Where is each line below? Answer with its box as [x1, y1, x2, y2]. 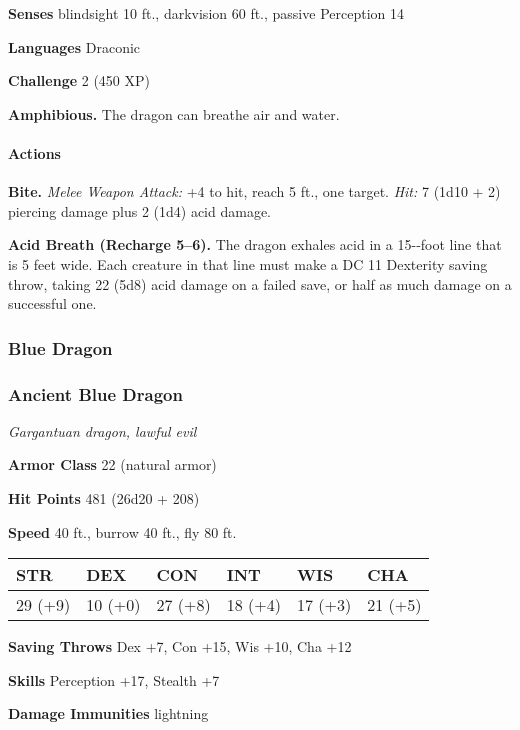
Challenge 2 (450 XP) [8, 70, 151, 91]
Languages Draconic [8, 36, 141, 57]
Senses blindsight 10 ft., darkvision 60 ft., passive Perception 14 [8, 3, 404, 23]
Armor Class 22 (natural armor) [8, 454, 217, 475]
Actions [8, 142, 61, 163]
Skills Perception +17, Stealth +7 [8, 669, 220, 690]
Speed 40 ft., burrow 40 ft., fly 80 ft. [8, 521, 237, 542]
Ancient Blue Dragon [8, 381, 183, 406]
